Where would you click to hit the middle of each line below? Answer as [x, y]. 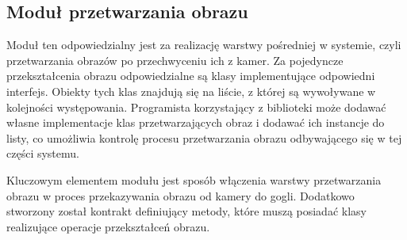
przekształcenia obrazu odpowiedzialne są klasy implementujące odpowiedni [191, 76]
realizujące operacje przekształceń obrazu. [108, 226]
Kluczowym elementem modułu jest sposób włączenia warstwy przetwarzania [194, 179]
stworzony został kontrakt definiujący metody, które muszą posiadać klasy [186, 211]
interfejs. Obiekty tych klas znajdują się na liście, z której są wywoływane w [191, 91]
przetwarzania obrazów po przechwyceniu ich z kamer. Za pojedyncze [175, 60]
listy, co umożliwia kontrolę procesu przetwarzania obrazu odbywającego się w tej [204, 137]
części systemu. [43, 153]
